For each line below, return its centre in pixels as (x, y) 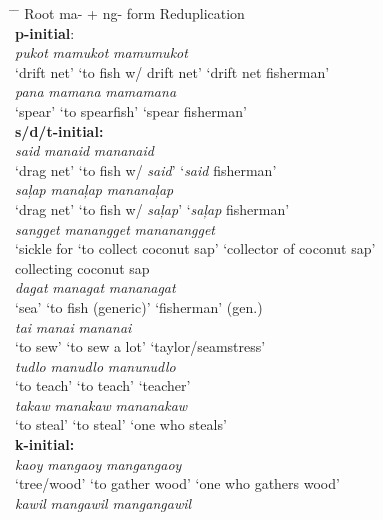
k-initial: (45, 444)
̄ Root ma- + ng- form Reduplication (130, 13)
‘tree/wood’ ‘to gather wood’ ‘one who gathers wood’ (177, 483)
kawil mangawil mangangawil (103, 502)
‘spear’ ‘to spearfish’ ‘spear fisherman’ (131, 110)
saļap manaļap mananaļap (94, 189)
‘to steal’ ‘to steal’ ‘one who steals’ (121, 424)
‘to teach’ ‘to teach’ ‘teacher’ (103, 385)
